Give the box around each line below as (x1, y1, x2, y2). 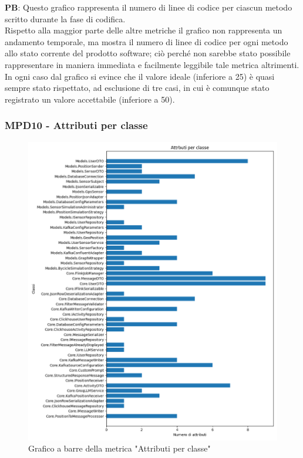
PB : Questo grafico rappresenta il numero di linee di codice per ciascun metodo (5, 1, 292, 13)
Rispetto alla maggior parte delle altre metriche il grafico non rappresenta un (5, 24, 282, 36)
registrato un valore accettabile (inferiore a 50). (5, 93, 175, 105)
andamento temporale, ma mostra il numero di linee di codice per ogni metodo (5, 35, 288, 48)
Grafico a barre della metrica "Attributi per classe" (28, 442, 211, 454)
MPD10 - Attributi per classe (5, 118, 148, 133)
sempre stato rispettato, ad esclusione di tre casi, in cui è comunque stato (5, 82, 270, 94)
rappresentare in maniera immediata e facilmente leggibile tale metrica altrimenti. (5, 58, 299, 70)
